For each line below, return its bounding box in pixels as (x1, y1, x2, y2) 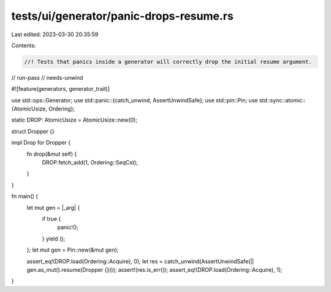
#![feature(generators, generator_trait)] (11, 85, 110, 93)
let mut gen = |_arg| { (26, 204, 80, 211)
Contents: (11, 42, 36, 49)
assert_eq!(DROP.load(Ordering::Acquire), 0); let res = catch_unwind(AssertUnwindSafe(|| (26, 258, 254, 265)
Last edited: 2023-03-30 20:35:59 (11, 31, 99, 38)
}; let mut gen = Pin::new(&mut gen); (26, 246, 119, 254)
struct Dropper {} (11, 128, 55, 135)
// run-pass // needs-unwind (11, 74, 83, 81)
